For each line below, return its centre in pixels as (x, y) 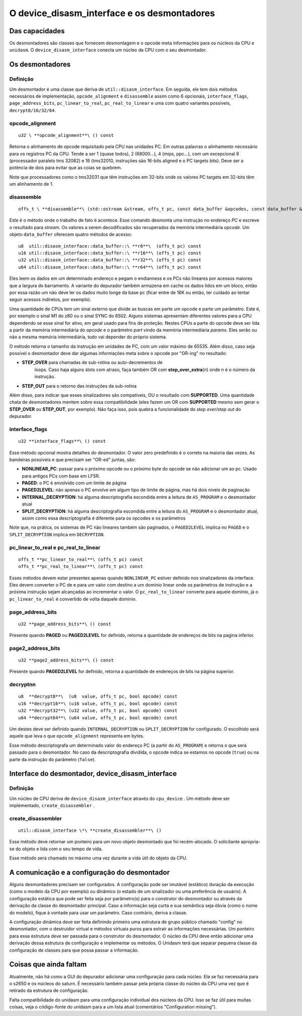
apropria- (251, 842)
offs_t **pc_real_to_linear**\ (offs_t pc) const (81, 567)
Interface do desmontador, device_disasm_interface (93, 774)
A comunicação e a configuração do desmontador (90, 872)
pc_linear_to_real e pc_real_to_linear (55, 547)
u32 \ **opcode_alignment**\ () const (66, 135)
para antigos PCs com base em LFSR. (61, 476)
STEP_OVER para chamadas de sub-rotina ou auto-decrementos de (92, 362)
